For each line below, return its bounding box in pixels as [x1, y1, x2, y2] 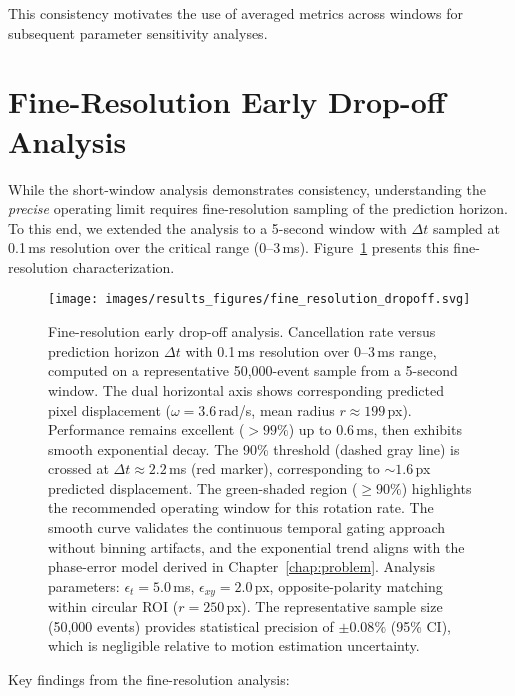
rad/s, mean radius [218, 399, 335, 420]
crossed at [48, 458, 109, 479]
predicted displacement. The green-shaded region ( [48, 477, 358, 498]
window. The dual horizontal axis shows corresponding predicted [48, 379, 444, 400]
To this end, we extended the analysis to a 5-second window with [8, 217, 407, 238]
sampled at [432, 217, 500, 238]
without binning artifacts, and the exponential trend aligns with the [48, 536, 465, 557]
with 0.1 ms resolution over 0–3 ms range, [185, 340, 437, 361]
